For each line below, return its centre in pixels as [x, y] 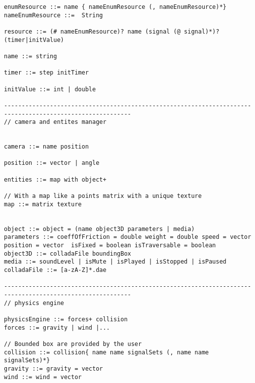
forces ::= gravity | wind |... [57, 327]
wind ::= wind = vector [43, 377]
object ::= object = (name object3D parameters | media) [99, 229]
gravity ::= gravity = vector [54, 368]
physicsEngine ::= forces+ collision [66, 319]
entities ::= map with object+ [55, 179]
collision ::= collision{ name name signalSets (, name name [107, 352]
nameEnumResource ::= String [54, 15]
